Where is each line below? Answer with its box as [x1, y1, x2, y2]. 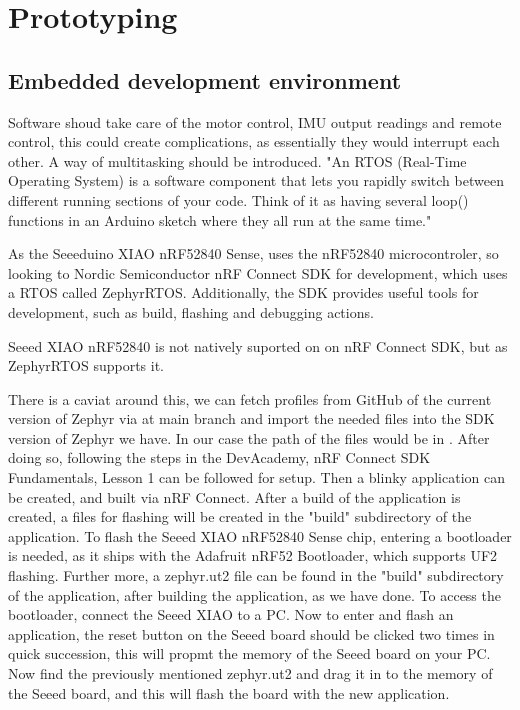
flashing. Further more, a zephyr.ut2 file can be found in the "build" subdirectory [8, 565, 504, 586]
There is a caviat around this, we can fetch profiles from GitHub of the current [8, 388, 492, 409]
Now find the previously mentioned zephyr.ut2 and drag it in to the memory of [8, 663, 493, 684]
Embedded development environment [8, 64, 402, 95]
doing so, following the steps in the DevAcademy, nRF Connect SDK [8, 447, 431, 468]
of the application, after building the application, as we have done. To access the [8, 584, 501, 605]
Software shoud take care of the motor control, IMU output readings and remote [8, 111, 502, 132]
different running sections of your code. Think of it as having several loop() [8, 189, 469, 210]
